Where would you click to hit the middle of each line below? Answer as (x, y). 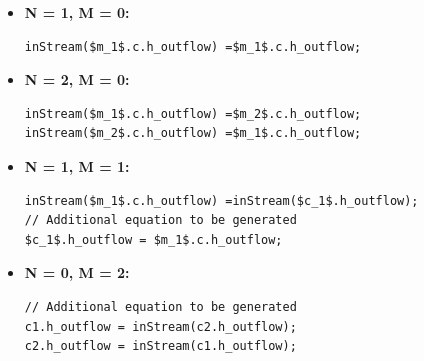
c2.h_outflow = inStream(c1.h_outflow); (160, 346)
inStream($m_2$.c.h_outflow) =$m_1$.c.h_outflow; (193, 133)
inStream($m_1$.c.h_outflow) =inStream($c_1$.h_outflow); (221, 200)
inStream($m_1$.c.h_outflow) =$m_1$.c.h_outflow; (193, 46)
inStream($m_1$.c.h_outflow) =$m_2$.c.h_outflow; (193, 113)
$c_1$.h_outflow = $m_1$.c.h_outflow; (153, 239)
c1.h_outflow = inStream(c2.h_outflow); (160, 326)
